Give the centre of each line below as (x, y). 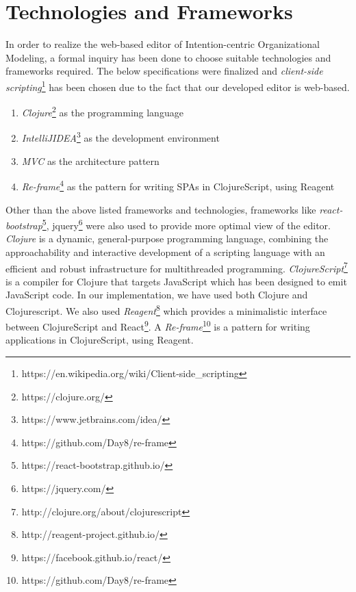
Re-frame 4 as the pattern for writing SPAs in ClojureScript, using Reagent (178, 185)
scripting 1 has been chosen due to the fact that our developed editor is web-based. (178, 86)
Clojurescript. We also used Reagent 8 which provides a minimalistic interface (166, 309)
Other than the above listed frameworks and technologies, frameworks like (161, 209)
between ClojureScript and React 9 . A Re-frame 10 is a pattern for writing (158, 325)
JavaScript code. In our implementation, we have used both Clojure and (157, 295)
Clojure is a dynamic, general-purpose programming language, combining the (167, 239)
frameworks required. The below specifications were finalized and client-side (164, 71)
